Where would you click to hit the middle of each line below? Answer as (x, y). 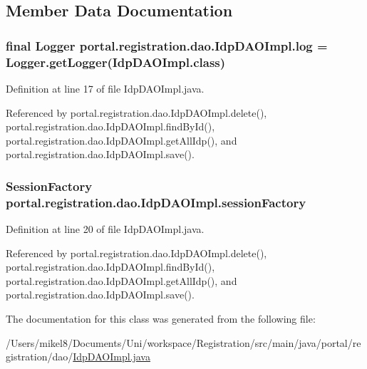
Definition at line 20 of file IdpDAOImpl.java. (105, 229)
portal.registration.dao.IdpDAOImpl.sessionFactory (156, 202)
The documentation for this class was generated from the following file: (161, 318)
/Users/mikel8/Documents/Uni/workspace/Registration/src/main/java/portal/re (183, 342)
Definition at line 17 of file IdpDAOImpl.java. (105, 88)
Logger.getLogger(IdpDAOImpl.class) (116, 62)
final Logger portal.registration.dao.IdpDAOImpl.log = (167, 45)
